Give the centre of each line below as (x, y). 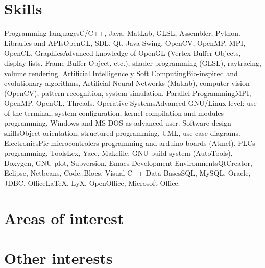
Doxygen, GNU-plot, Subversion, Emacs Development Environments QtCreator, (128, 163)
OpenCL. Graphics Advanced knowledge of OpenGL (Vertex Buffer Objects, (123, 53)
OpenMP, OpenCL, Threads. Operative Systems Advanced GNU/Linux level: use (130, 103)
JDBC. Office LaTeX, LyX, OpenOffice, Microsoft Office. (92, 183)
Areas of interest (64, 218)
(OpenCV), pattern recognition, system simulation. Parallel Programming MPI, (128, 93)
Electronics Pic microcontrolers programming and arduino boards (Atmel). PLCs (130, 143)
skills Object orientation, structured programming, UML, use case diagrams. (122, 133)
